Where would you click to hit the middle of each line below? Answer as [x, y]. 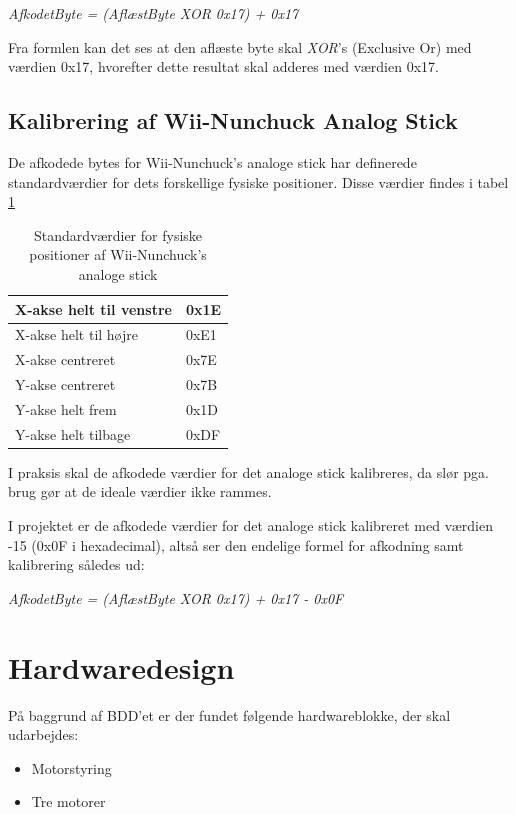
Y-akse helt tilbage [73, 433]
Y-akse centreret [65, 384]
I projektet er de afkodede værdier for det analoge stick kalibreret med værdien [250, 525]
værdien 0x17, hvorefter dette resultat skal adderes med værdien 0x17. [223, 66]
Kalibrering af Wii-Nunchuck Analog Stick [233, 120]
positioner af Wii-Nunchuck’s [118, 254]
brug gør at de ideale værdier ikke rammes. [140, 491]
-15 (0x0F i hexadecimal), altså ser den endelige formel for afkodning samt [236, 544]
